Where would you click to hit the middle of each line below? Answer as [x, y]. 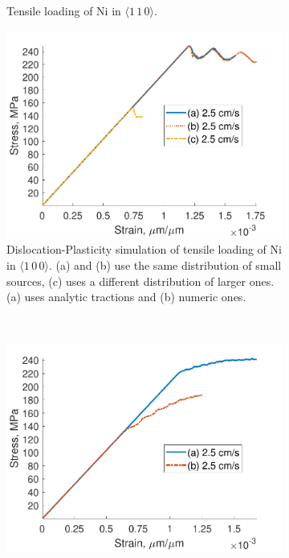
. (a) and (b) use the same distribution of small [165, 265]
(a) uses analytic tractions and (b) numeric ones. [126, 297]
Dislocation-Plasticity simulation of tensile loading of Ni [144, 249]
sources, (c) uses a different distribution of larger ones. [140, 281]
